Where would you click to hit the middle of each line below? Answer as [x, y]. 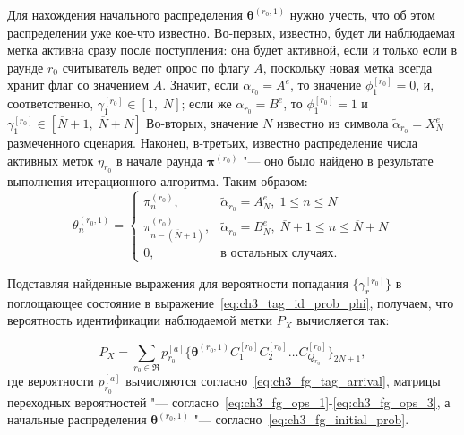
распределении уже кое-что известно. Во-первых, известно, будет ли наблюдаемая [231, 32]
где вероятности [51, 381]
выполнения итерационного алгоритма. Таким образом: [158, 180]
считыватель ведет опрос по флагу [156, 67]
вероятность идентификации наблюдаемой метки [140, 320]
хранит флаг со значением [78, 85]
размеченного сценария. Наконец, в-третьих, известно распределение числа [213, 143]
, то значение [326, 85]
